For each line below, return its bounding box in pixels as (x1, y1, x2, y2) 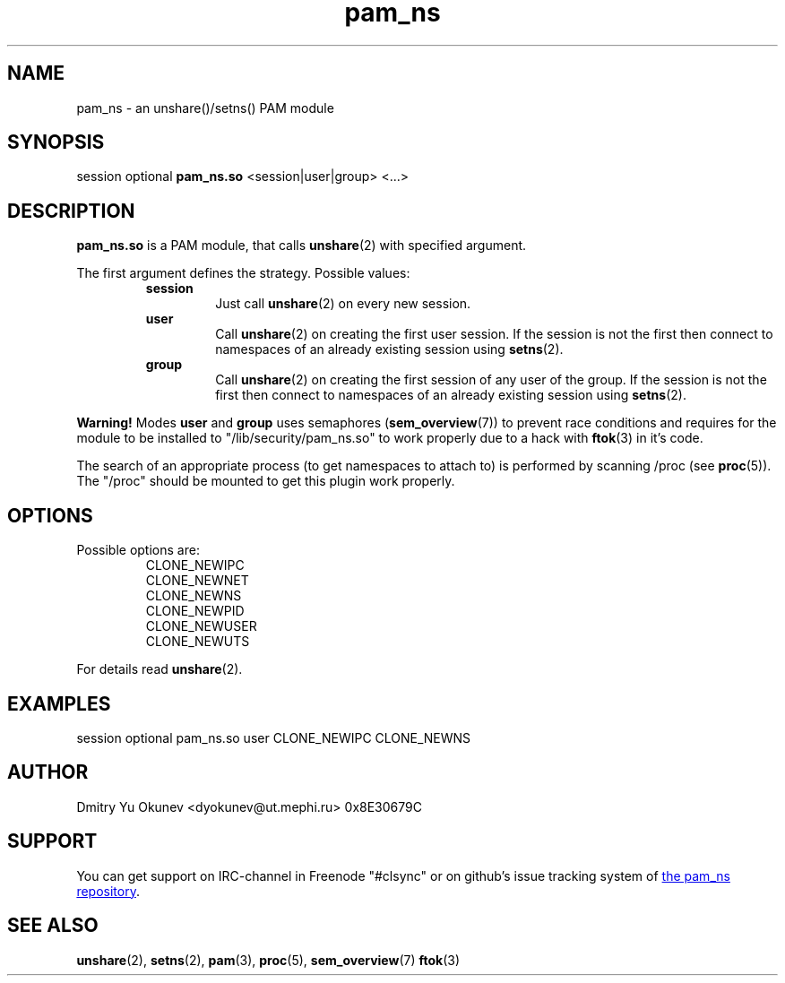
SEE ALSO (7, 914, 99, 937)
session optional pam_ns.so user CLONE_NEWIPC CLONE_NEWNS (76, 729, 471, 746)
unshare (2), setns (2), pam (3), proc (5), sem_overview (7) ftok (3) (76, 952, 461, 968)
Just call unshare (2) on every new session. (215, 296, 471, 312)
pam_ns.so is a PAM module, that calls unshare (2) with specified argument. (76, 237, 527, 254)
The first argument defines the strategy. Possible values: (76, 265, 410, 281)
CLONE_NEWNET (145, 573, 249, 589)
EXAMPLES (7, 692, 111, 715)
